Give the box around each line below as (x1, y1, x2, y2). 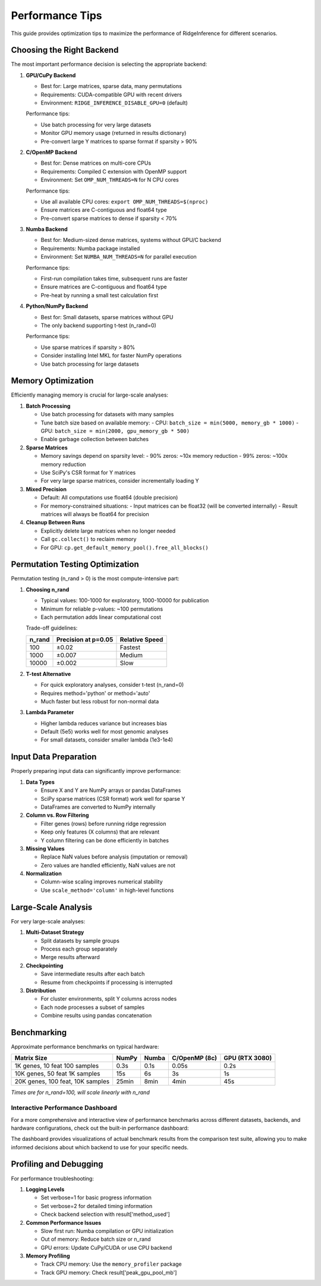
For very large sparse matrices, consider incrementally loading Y (40, 477, 199, 485)
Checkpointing (26, 962, 64, 969)
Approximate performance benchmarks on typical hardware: (11, 1043, 159, 1050)
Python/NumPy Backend (26, 303, 89, 310)
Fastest (119, 643, 141, 651)
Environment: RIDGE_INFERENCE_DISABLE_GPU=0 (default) (40, 99, 188, 106)
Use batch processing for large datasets (40, 360, 139, 367)
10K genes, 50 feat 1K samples (14, 1070, 100, 1078)
